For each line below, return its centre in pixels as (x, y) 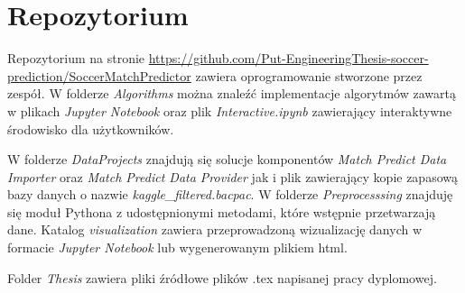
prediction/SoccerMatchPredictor (99, 75)
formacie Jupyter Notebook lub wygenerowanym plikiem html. (177, 247)
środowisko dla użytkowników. (91, 128)
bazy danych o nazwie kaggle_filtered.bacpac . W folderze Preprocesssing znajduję (230, 194)
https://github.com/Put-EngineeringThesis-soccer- (288, 58)
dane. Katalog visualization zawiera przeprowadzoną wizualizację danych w (215, 229)
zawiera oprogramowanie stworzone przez (309, 75)
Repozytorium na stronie (76, 58)
